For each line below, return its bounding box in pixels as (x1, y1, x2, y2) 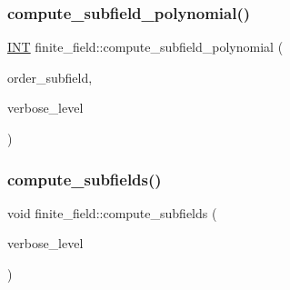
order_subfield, (7, 67, 93, 86)
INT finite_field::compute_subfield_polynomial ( (7, 37, 284, 56)
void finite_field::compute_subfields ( (7, 203, 217, 222)
